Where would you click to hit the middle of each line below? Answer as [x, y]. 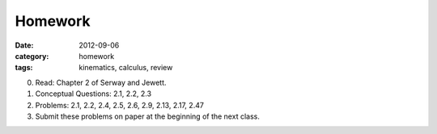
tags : [24, 68]
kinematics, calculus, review [126, 68]
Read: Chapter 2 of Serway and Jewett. [101, 82]
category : [32, 56]
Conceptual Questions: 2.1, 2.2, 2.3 [93, 94]
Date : [24, 45]
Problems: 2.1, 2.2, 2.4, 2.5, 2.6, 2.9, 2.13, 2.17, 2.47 [119, 105]
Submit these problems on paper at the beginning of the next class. [148, 116]
